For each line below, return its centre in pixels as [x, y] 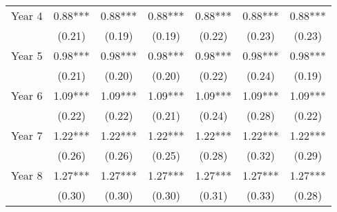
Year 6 [27, 95]
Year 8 [27, 175]
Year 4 [27, 15]
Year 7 [27, 135]
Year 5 [27, 55]
